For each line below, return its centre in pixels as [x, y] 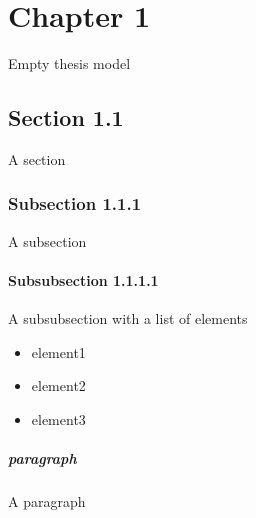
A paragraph [47, 501]
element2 [58, 385]
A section [37, 158]
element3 [58, 418]
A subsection [47, 240]
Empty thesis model [69, 63]
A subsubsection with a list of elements [128, 318]
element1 [58, 351]
